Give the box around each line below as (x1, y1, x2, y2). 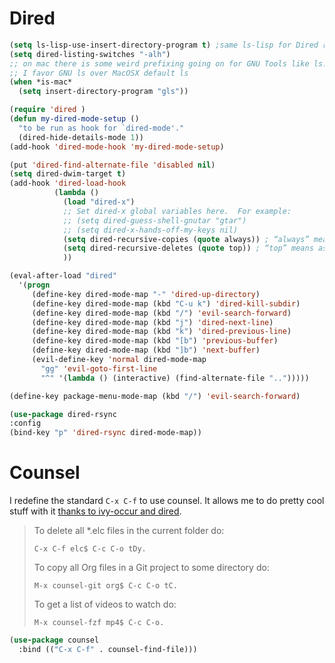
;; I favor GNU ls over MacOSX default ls (9, 68, 189, 78)
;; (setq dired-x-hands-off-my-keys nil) (62, 225, 239, 235)
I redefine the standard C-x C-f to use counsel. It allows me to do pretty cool (9, 495, 325, 507)
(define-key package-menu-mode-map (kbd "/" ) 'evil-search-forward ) (9, 391, 301, 401)
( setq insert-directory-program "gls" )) (18, 87, 189, 97)
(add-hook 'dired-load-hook (9, 178, 127, 189)
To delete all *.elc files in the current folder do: (33, 525, 225, 537)
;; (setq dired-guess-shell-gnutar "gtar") (62, 215, 247, 226)
